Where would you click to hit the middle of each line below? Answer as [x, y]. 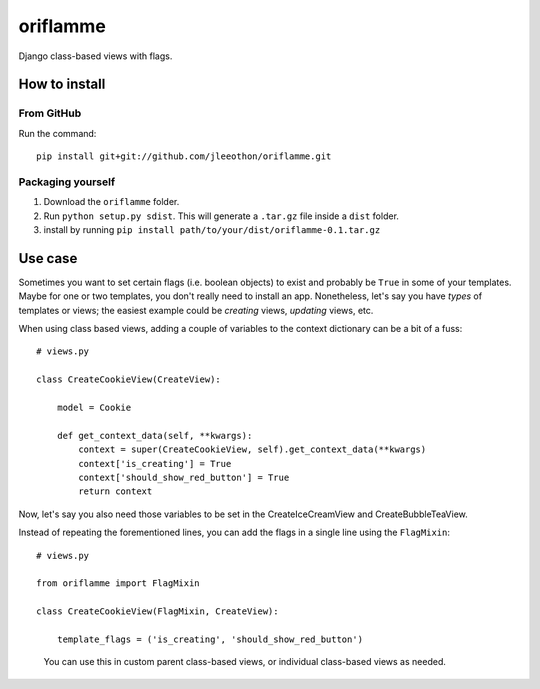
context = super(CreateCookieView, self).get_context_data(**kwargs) [252, 449]
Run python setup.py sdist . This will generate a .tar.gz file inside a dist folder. [221, 216]
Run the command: [57, 133]
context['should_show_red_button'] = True [184, 477]
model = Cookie [94, 408]
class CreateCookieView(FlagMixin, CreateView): [157, 611]
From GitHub [50, 113]
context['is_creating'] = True [155, 463]
